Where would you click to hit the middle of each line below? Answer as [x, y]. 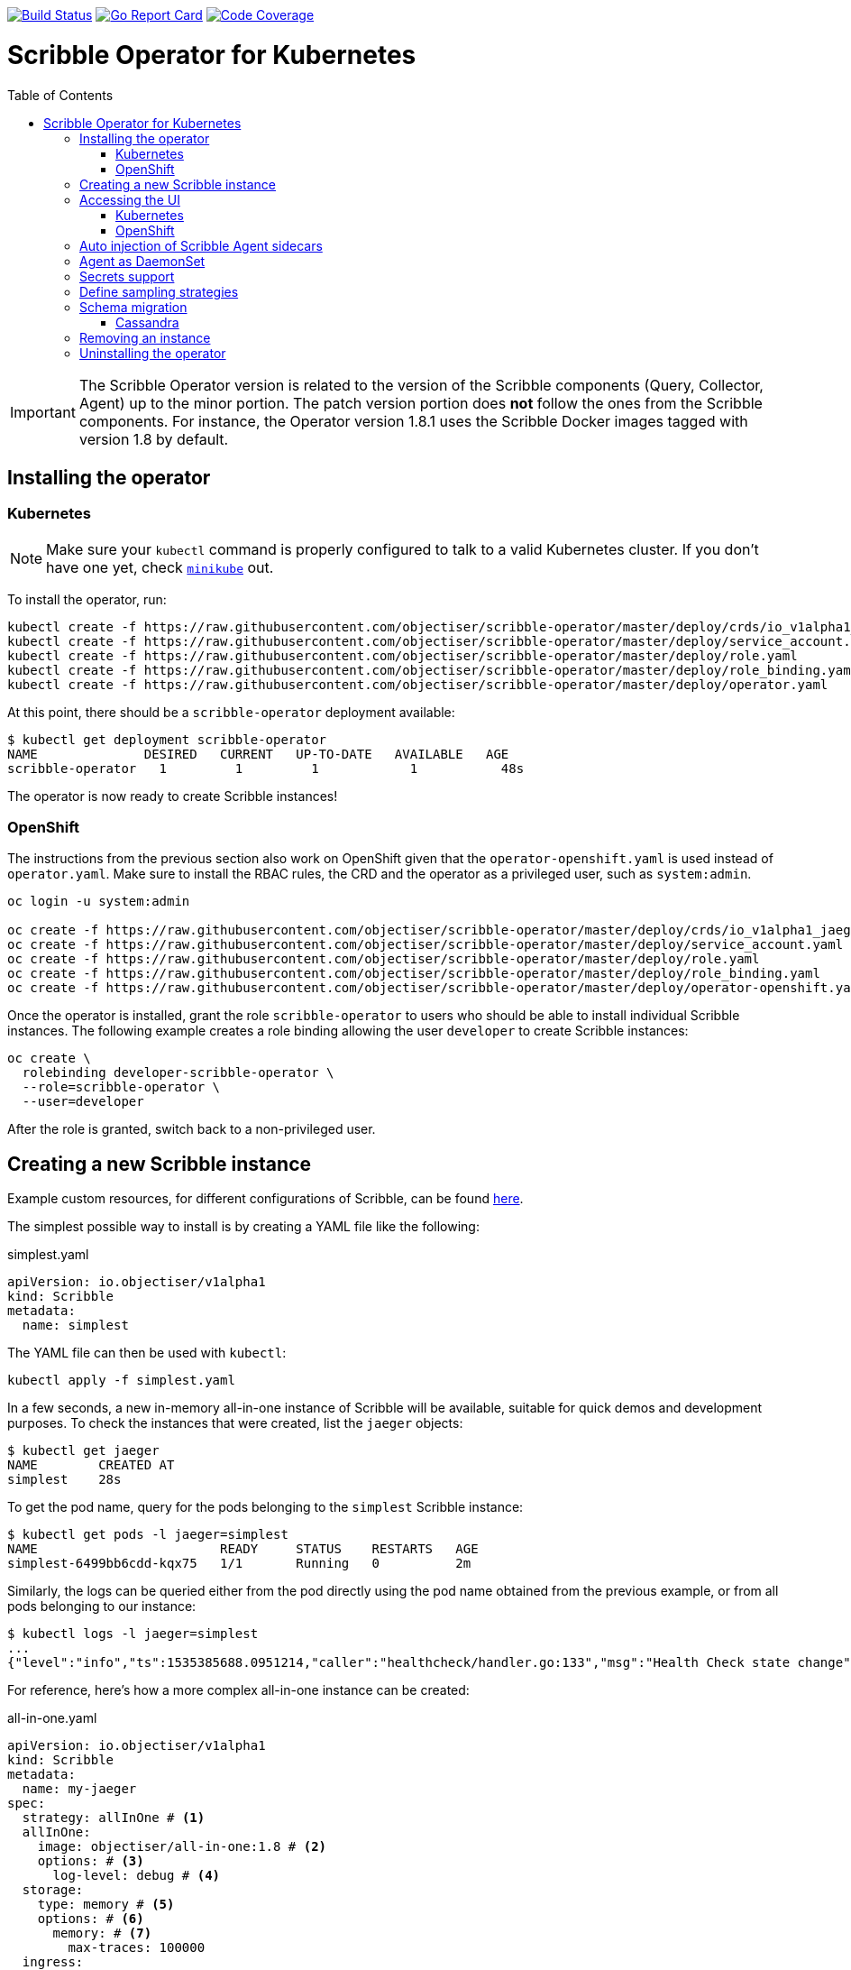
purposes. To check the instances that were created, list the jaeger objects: [235, 1423]
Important [43, 412]
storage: [53, 1890]
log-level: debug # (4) [137, 1876]
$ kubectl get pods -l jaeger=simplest [148, 1535]
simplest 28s [64, 1480]
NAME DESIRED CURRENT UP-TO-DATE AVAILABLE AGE [258, 754]
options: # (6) [91, 1919]
